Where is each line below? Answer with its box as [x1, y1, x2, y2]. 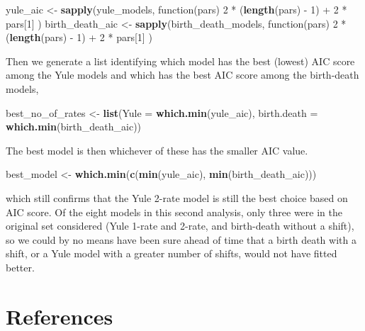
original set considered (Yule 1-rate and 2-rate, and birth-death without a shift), [6, 218, 354, 233]
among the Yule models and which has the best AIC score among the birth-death [6, 67, 359, 82]
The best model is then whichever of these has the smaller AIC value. [6, 142, 308, 157]
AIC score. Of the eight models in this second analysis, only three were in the [6, 204, 342, 219]
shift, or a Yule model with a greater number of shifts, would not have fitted [6, 246, 337, 261]
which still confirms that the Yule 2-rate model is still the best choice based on [6, 190, 348, 205]
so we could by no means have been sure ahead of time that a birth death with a [6, 232, 356, 247]
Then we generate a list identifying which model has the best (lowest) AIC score [6, 53, 355, 68]
